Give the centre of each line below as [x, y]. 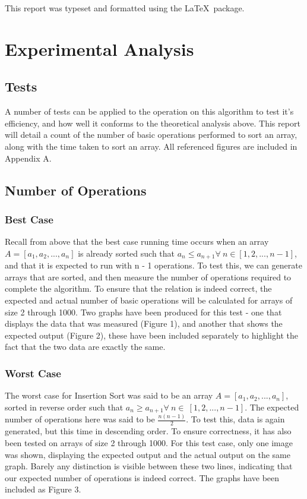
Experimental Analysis [99, 48]
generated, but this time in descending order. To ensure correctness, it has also [148, 431]
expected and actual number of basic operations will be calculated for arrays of [149, 300]
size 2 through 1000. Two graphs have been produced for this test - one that [143, 312]
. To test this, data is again [235, 419]
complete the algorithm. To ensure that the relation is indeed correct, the [138, 288]
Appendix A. [28, 158]
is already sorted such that [126, 253]
